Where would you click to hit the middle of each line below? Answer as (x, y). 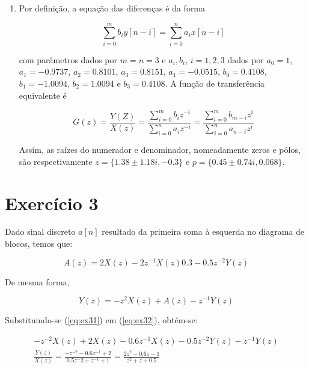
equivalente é (43, 95)
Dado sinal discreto (40, 231)
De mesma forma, (37, 281)
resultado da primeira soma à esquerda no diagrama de (203, 231)
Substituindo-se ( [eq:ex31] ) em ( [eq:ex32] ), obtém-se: (101, 320)
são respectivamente (56, 161)
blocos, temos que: (39, 243)
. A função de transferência (215, 83)
